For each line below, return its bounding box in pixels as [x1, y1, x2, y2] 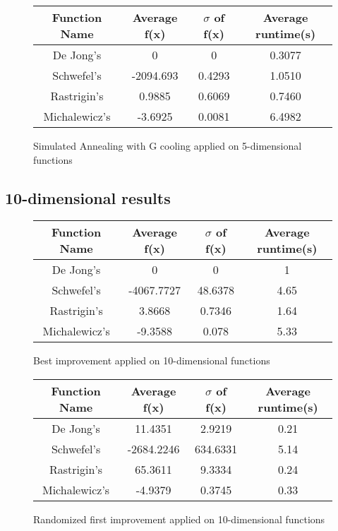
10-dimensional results [5, 186, 171, 208]
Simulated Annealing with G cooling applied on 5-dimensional [33, 138, 302, 153]
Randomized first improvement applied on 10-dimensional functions [33, 511, 325, 526]
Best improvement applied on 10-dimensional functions [33, 353, 270, 368]
